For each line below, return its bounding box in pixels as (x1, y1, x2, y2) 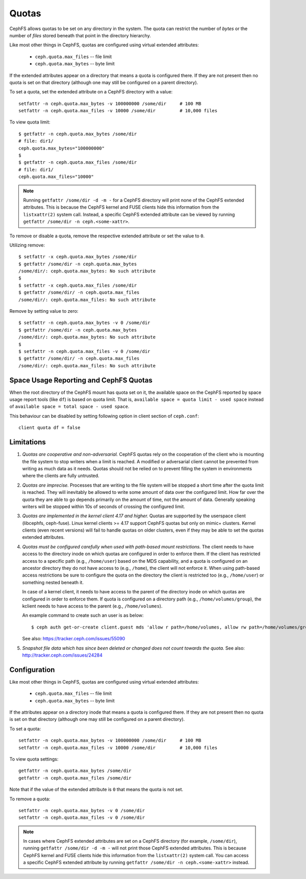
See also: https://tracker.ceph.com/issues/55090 (22, 636, 125, 642)
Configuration (9, 665, 55, 674)
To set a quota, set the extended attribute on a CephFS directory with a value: (9, 89, 173, 95)
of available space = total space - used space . (9, 404, 130, 410)
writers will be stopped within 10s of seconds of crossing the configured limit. (22, 503, 186, 510)
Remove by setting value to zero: (9, 308, 79, 314)
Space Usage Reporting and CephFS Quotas (9, 375, 153, 385)
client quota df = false (18, 425, 81, 431)
